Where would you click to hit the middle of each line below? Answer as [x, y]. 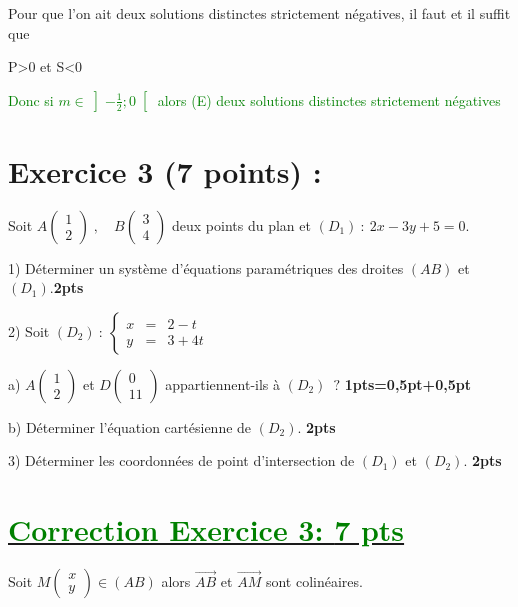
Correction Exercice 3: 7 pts [206, 529]
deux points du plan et [241, 224]
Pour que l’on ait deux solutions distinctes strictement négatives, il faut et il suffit [259, 13]
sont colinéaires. [314, 581]
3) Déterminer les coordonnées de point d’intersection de [181, 460]
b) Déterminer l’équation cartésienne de [130, 426]
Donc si [31, 99]
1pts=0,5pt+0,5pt [407, 383]
